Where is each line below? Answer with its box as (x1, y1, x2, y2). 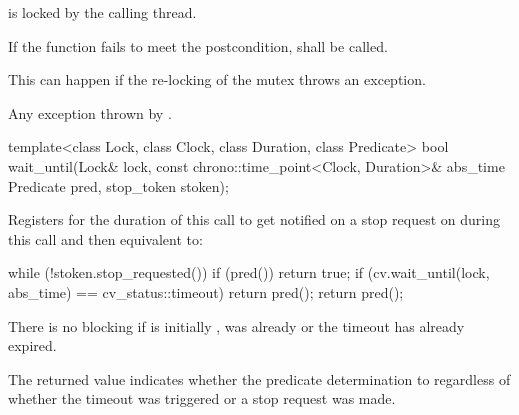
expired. (8, 335, 57, 356)
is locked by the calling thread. (8, 2, 197, 22)
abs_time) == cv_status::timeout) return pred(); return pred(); (8, 281, 404, 302)
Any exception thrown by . (8, 102, 172, 123)
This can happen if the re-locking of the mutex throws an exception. (8, 69, 426, 90)
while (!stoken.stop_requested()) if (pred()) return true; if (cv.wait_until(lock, (8, 262, 490, 283)
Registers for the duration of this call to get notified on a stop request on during (8, 209, 500, 230)
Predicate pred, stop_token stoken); (8, 175, 229, 196)
